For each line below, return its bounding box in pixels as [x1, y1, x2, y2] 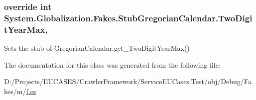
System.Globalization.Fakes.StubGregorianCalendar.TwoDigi [4, 11, 253, 24]
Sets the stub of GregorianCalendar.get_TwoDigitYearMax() [4, 43, 190, 53]
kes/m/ [4, 86, 26, 96]
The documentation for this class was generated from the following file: [4, 59, 221, 70]
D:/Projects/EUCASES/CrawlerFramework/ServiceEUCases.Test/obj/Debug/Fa [4, 76, 252, 87]
